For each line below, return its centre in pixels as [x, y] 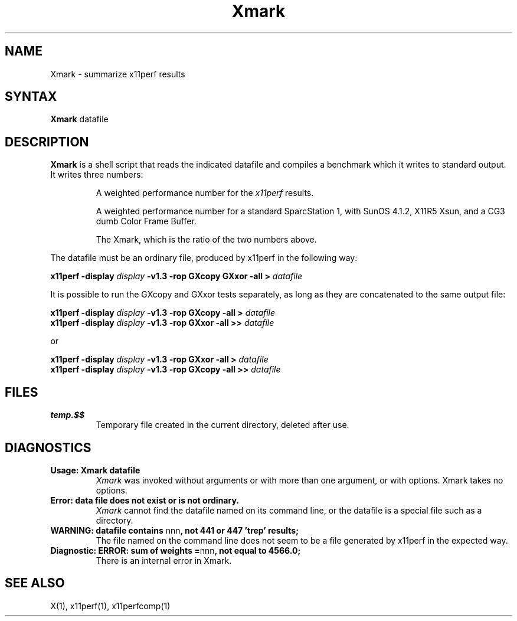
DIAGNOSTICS [48, 447]
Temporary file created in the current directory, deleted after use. [222, 425]
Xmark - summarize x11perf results [118, 74]
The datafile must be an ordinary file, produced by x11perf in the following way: [204, 258]
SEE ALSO [35, 583]
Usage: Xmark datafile [95, 470]
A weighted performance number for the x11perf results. [205, 193]
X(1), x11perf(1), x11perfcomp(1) [110, 606]
